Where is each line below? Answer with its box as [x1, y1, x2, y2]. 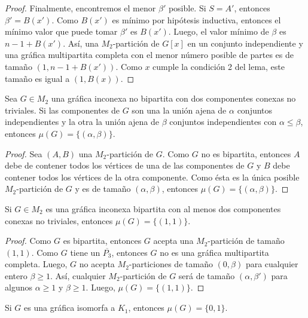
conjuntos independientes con [169, 115, 277, 128]
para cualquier [245, 258, 298, 270]
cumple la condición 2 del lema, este [153, 60, 285, 72]
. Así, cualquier [50, 269, 106, 282]
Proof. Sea [5, 147, 42, 160]
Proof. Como [5, 234, 51, 247]
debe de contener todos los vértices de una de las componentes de [5, 159, 245, 172]
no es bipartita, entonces [201, 147, 291, 160]
